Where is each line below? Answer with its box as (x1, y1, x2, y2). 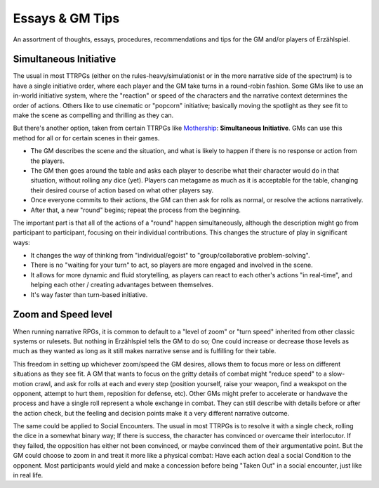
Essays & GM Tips (13, 11, 120, 26)
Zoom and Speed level (13, 309, 112, 321)
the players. (30, 157, 65, 165)
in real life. (13, 471, 44, 480)
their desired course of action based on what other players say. (30, 186, 214, 194)
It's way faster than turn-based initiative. (30, 290, 148, 298)
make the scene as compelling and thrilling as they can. (13, 111, 174, 119)
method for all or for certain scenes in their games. (13, 133, 160, 142)
